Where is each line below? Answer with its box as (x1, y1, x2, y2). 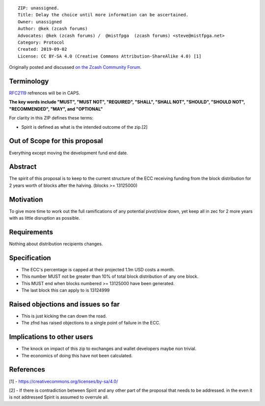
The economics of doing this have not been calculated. (21, 352, 132, 358)
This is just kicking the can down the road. (21, 313, 107, 319)
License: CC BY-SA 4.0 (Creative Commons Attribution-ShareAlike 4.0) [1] (18, 53, 202, 59)
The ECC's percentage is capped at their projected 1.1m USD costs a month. (21, 266, 175, 272)
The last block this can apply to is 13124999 (21, 288, 110, 293)
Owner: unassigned (18, 19, 62, 25)
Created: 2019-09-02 (18, 47, 67, 52)
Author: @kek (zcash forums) (18, 26, 88, 31)
